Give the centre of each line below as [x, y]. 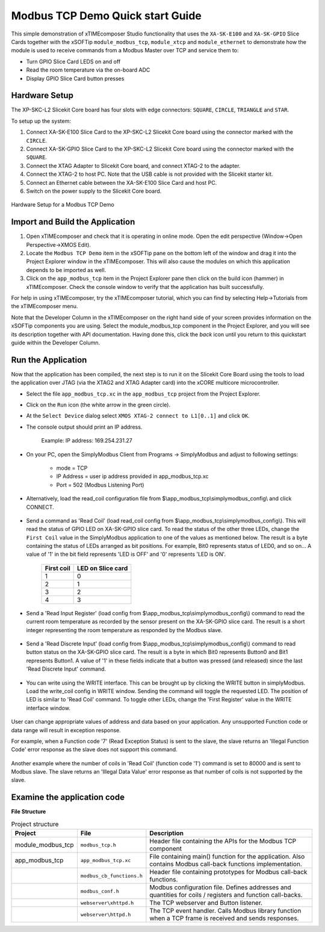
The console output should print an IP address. [84, 427]
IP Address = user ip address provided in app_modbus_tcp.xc [132, 476]
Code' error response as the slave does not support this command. [94, 750]
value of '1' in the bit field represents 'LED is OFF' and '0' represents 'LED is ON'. [126, 555]
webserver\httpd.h [106, 914]
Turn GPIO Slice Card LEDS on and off [73, 61]
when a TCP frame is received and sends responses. [224, 918]
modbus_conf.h [100, 891]
